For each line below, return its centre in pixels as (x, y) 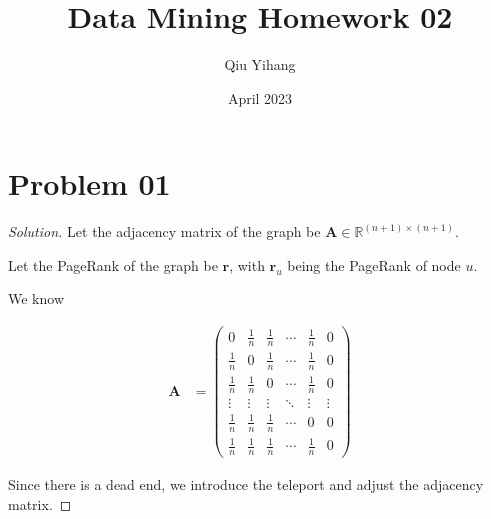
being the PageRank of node (374, 264)
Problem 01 (89, 183)
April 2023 (260, 97)
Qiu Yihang (260, 64)
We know (36, 298)
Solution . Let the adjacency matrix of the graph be (164, 231)
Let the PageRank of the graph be (113, 264)
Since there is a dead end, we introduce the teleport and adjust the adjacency (246, 484)
